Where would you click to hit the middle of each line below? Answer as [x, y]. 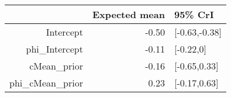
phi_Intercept [54, 49]
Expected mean [128, 14]
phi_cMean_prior [46, 83]
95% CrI [194, 14]
